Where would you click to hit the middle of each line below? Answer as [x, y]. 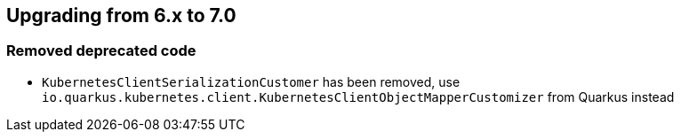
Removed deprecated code [101, 51]
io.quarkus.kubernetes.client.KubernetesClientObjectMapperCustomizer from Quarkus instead [358, 97]
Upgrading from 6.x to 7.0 [121, 15]
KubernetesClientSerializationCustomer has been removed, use [251, 81]
